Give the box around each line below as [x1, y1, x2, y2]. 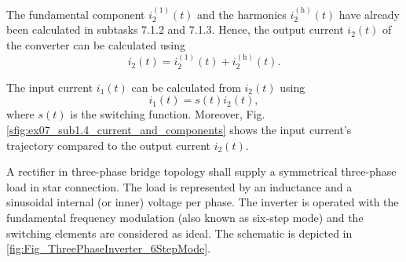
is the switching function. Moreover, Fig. [70, 106, 265, 122]
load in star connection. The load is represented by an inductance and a [6, 178, 353, 195]
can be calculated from [131, 78, 241, 95]
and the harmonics [197, 5, 287, 22]
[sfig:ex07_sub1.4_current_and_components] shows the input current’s [6, 122, 352, 138]
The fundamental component [6, 5, 145, 22]
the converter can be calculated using [6, 37, 186, 53]
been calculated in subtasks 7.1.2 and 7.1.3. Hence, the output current [6, 21, 344, 38]
